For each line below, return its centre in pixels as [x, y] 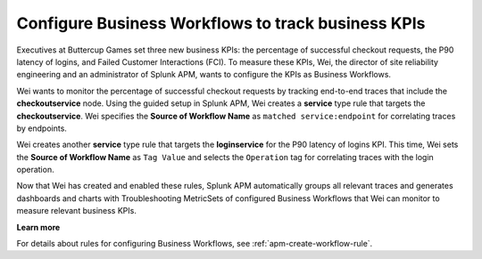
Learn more [38, 227]
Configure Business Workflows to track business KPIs [221, 23]
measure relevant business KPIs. [77, 211]
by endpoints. [42, 128]
